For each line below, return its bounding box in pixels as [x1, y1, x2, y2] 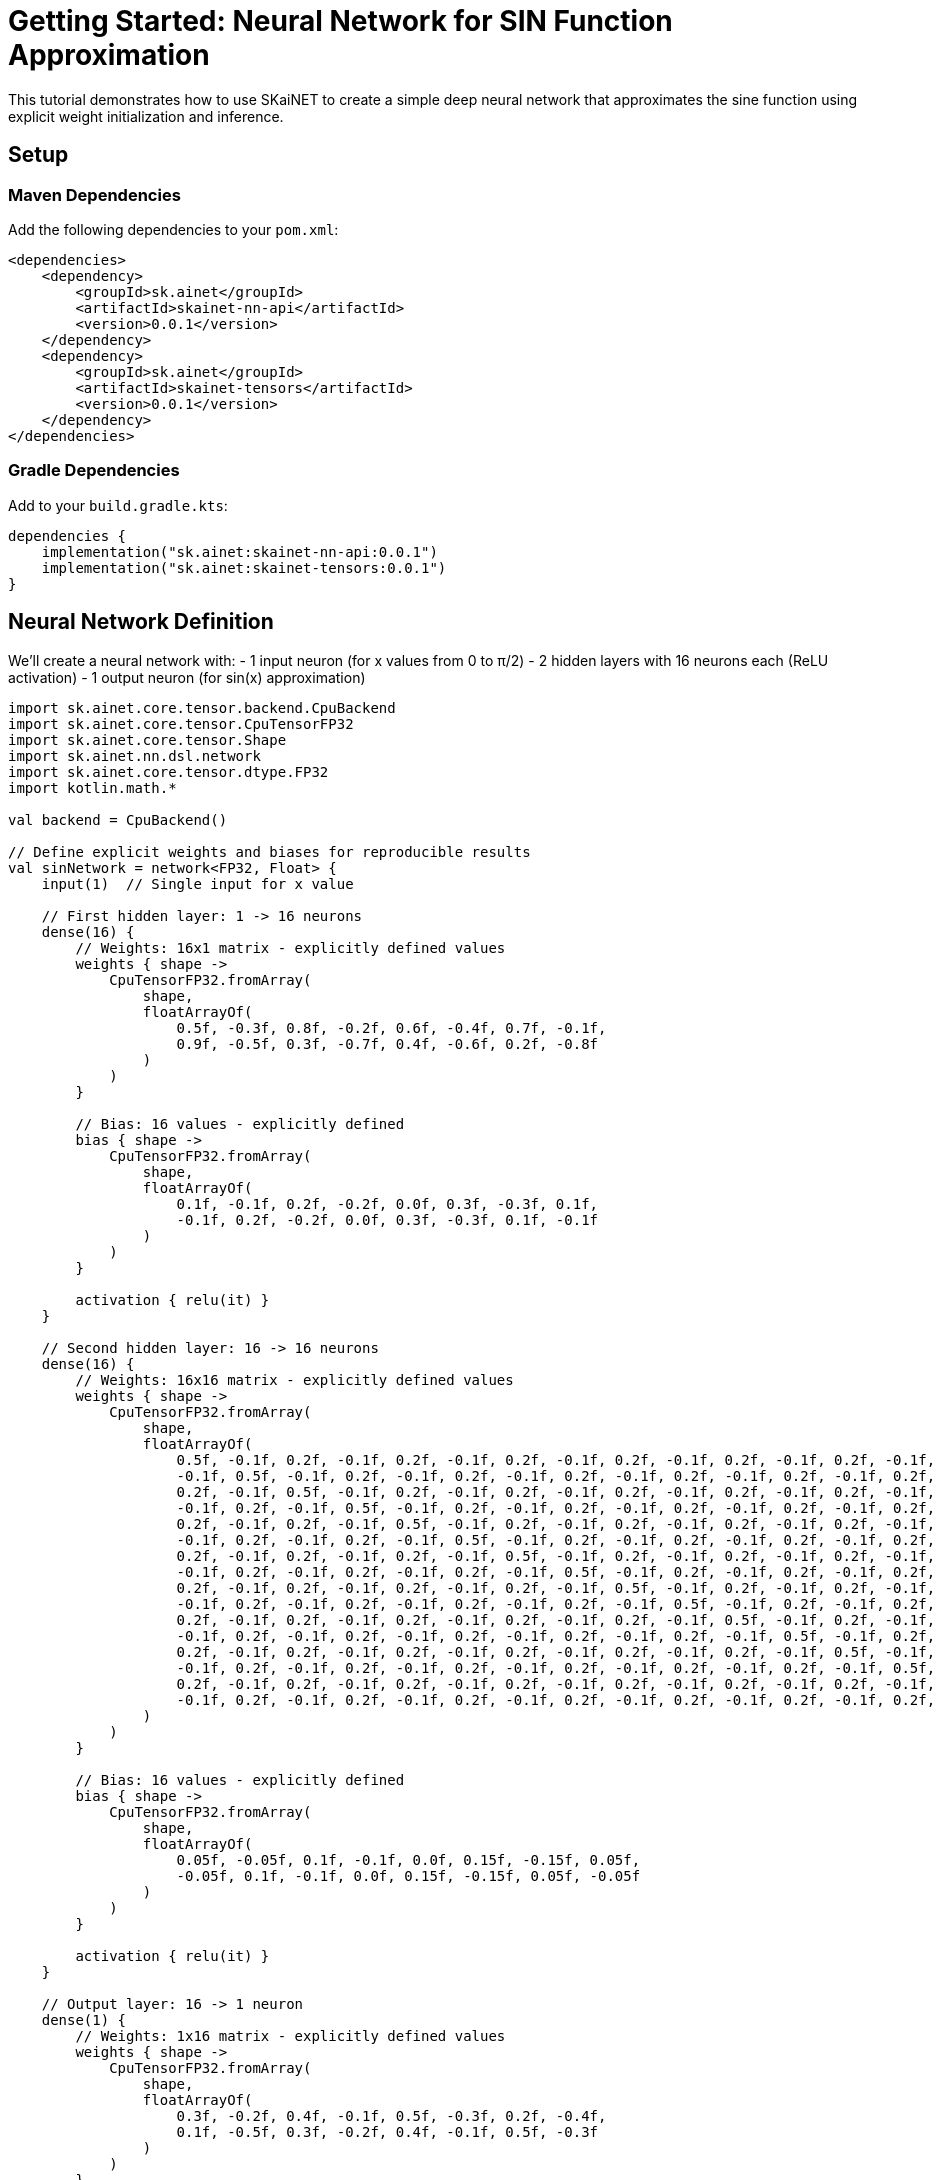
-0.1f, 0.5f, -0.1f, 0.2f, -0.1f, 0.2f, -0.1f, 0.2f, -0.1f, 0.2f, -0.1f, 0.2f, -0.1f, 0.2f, [176, 1467, 936, 1484]
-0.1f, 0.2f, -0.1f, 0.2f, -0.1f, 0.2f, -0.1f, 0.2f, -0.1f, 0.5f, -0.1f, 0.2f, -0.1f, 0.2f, [176, 1595, 936, 1612]
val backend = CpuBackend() [8, 811, 228, 828]
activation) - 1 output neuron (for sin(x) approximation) [8, 668, 366, 686]
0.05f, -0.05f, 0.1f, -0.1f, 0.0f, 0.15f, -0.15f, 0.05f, [176, 1851, 641, 1868]
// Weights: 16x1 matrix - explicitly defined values [75, 939, 506, 956]
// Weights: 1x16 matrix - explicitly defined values [75, 2027, 506, 2044]
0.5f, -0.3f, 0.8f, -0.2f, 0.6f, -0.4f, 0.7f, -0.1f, [176, 1019, 607, 1036]
